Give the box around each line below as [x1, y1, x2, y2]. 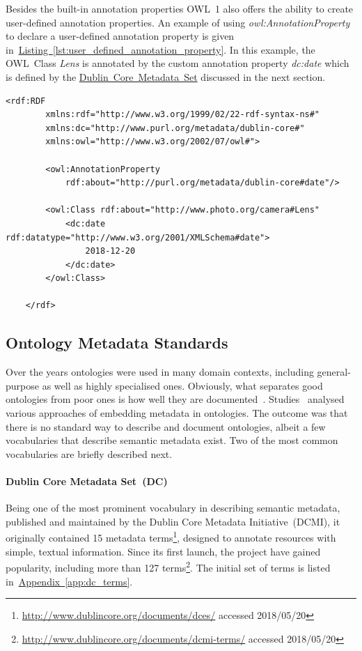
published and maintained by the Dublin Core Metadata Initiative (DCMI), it [6, 514, 340, 528]
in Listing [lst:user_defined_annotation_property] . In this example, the [6, 42, 315, 56]
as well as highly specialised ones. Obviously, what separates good [42, 378, 323, 392]
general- [317, 365, 351, 379]
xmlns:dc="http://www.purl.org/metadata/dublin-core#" [45, 123, 305, 133]
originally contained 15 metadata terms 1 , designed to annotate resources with [6, 528, 336, 545]
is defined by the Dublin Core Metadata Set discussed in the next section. [6, 69, 326, 84]
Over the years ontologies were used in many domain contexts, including [6, 365, 314, 379]
